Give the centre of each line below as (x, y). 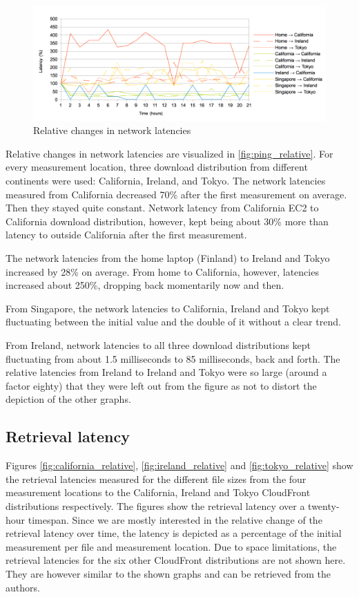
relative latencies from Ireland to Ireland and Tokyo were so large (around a (166, 372)
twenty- (324, 505)
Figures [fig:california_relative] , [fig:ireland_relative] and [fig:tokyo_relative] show (179, 465)
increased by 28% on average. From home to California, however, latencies (162, 271)
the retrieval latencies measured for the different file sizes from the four (156, 478)
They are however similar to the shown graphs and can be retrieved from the (168, 573)
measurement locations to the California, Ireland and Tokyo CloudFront (158, 492)
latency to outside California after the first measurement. (126, 235)
